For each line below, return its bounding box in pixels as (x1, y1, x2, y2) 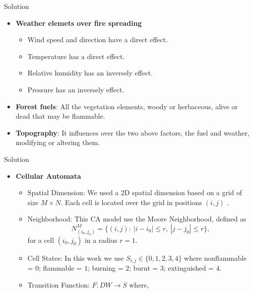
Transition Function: (27, 279, 90, 290)
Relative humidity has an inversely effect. (27, 68, 153, 78)
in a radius (84, 234, 118, 245)
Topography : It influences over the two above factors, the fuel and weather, (15, 127, 250, 138)
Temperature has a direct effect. (27, 51, 125, 61)
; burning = (87, 263, 124, 273)
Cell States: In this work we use (27, 252, 124, 263)
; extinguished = (163, 263, 214, 273)
